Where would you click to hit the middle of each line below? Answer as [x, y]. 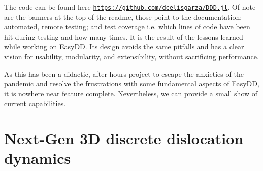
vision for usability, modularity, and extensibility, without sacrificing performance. [131, 57]
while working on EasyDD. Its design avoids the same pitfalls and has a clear [124, 46]
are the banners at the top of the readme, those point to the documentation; [123, 16]
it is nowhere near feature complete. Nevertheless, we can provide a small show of [131, 93]
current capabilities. [35, 103]
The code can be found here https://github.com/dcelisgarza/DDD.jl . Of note [130, 7]
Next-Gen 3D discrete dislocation [124, 138]
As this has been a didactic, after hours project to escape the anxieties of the [124, 73]
